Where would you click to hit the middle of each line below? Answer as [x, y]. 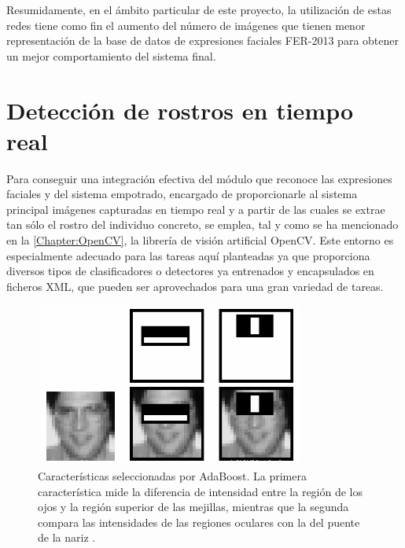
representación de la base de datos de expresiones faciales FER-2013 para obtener [202, 40]
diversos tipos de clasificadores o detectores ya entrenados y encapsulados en [190, 271]
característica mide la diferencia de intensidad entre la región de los [201, 491]
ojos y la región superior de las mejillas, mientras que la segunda [193, 507]
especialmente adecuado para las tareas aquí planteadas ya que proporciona [188, 255]
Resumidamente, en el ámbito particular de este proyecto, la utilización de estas [199, 9]
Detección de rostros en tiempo [180, 110]
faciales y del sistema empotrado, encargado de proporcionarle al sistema [182, 194]
